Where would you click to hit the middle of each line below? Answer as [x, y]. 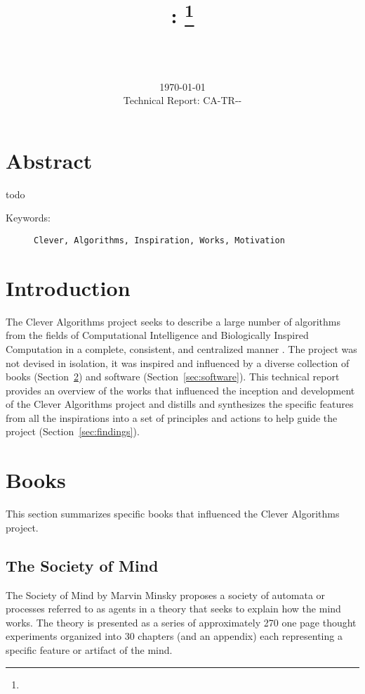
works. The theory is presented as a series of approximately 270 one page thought [181, 622]
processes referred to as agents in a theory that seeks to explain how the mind [173, 609]
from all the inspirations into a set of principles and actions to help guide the [172, 417]
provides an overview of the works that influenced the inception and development [180, 390]
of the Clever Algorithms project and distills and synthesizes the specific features [180, 404]
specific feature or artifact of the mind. [89, 649]
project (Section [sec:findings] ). [73, 431]
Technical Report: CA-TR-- [182, 100]
